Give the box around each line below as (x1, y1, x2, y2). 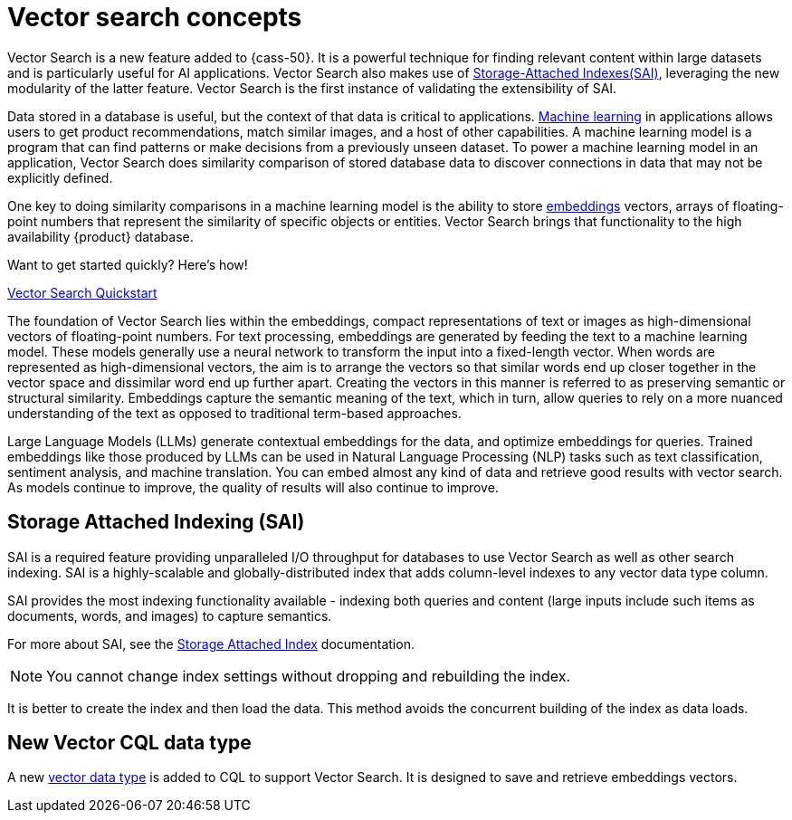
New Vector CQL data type (7, 731, 252, 755)
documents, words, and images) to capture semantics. (7, 607, 332, 624)
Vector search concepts (7, 2, 302, 33)
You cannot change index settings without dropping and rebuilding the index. (46, 666, 571, 685)
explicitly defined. (7, 169, 113, 186)
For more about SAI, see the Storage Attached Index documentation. (7, 635, 415, 652)
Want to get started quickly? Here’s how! (7, 256, 248, 272)
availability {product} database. (7, 228, 194, 244)
